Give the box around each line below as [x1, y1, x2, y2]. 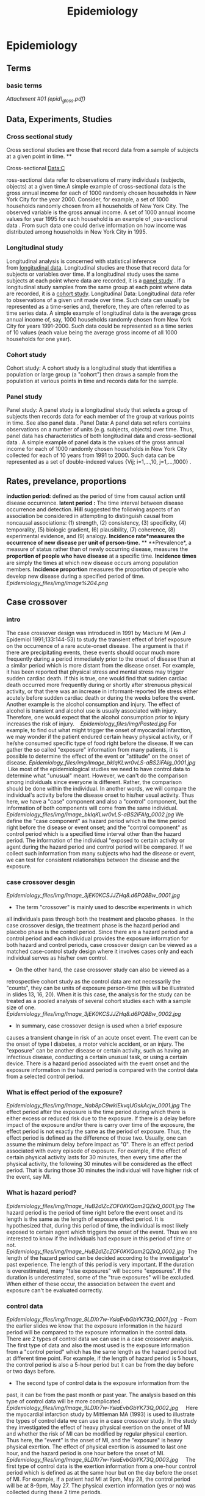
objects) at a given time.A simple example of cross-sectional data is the [6, 183, 186, 190]
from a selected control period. [6, 1073, 84, 1081]
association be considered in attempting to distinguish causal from [6, 512, 174, 520]
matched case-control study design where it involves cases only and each [6, 948, 193, 955]
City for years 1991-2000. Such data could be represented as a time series [6, 322, 193, 329]
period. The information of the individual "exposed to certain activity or [6, 836, 185, 844]
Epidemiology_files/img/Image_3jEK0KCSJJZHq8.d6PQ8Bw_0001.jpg [6, 892, 181, 899]
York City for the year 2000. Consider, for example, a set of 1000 [6, 196, 169, 203]
